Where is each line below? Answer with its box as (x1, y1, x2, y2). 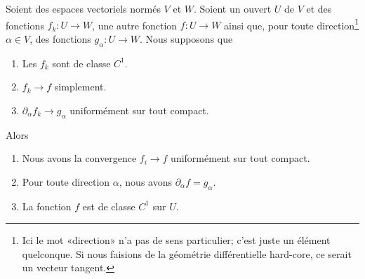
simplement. (54, 79, 107, 94)
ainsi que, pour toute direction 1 (224, 15, 359, 32)
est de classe (82, 198, 135, 213)
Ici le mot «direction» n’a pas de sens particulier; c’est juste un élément (22, 233, 331, 247)
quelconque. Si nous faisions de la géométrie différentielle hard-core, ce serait (22, 246, 352, 261)
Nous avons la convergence (22, 151, 137, 165)
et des (306, 1, 332, 15)
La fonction (22, 198, 72, 213)
